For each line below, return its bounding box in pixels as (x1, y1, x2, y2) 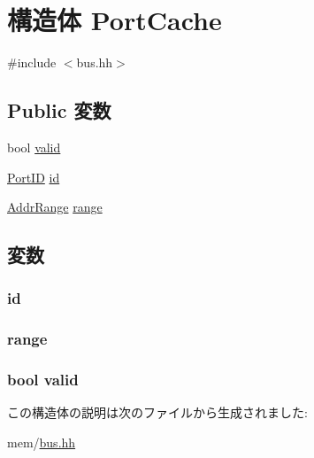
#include (7, 53, 57, 72)
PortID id (7, 167, 60, 186)
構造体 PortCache (7, 2, 222, 38)
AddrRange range (7, 198, 103, 216)
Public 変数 (7, 97, 111, 124)
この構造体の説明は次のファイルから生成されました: (7, 403, 308, 422)
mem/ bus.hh (7, 432, 76, 451)
